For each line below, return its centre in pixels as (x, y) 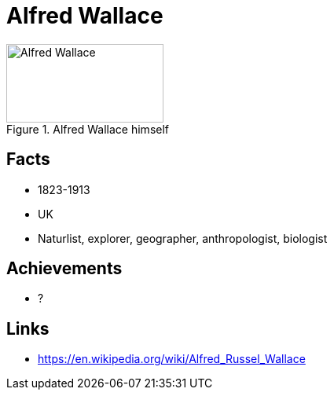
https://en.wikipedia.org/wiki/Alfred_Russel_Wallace (172, 359)
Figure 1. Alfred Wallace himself (88, 129)
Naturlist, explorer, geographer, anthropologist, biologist (183, 238)
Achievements (64, 269)
